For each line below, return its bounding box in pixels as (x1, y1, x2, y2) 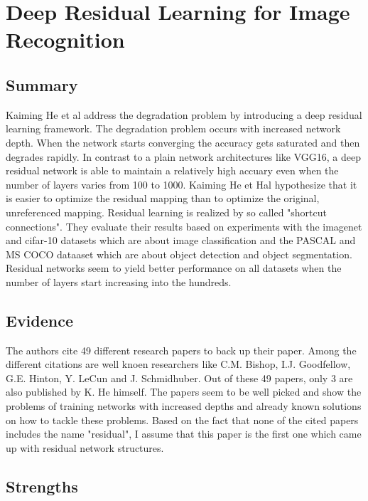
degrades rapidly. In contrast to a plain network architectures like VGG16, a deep (6, 149, 361, 164)
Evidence (6, 309, 74, 331)
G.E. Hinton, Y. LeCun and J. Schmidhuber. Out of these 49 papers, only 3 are (6, 370, 353, 385)
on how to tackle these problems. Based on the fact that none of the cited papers (6, 412, 359, 427)
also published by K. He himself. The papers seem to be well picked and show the (6, 384, 362, 399)
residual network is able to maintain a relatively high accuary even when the (6, 163, 339, 178)
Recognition (6, 25, 125, 54)
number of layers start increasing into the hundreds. (6, 274, 232, 289)
